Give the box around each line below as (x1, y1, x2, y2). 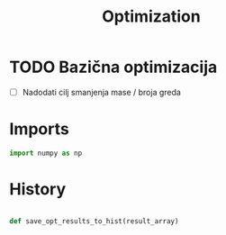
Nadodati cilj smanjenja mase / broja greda (22, 86, 182, 97)
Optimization (102, 6, 201, 27)
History (9, 179, 67, 199)
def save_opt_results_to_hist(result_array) (9, 216, 179, 226)
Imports (9, 119, 69, 140)
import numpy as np (9, 149, 83, 158)
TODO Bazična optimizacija (9, 57, 218, 77)
